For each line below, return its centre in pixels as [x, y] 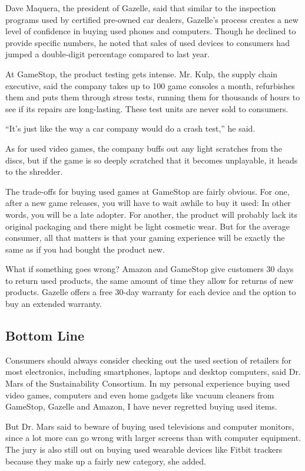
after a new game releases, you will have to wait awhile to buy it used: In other [148, 203]
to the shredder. [34, 171]
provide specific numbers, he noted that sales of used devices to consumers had [147, 42]
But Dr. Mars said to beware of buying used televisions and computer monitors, [150, 426]
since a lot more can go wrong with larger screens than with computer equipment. [153, 438]
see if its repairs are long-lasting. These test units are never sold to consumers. [147, 108]
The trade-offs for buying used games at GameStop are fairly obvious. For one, [147, 191]
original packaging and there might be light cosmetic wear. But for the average [148, 226]
